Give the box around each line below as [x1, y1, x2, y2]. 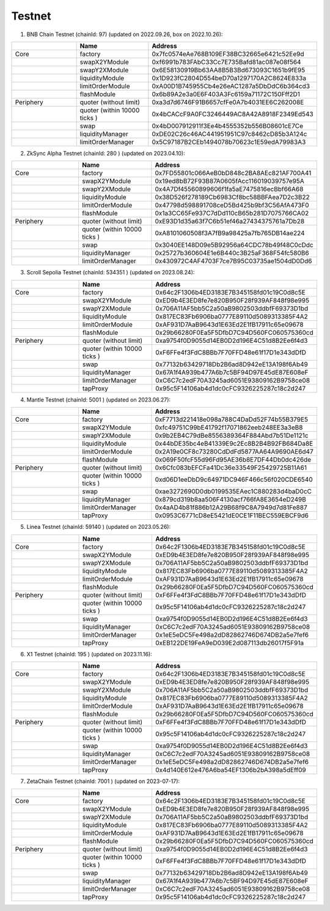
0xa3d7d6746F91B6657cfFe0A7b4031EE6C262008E [152, 98, 304, 107]
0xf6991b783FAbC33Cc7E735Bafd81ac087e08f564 [152, 58, 301, 66]
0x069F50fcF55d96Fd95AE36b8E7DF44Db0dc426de [155, 455, 312, 464]
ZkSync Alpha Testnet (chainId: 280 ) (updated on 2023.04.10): [26, 149, 186, 157]
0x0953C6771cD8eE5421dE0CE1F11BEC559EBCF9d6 [155, 511, 309, 520]
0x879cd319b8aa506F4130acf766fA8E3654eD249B [155, 495, 307, 504]
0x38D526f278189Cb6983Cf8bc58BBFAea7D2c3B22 [155, 193, 310, 201]
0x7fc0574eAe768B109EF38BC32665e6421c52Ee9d [152, 50, 304, 58]
